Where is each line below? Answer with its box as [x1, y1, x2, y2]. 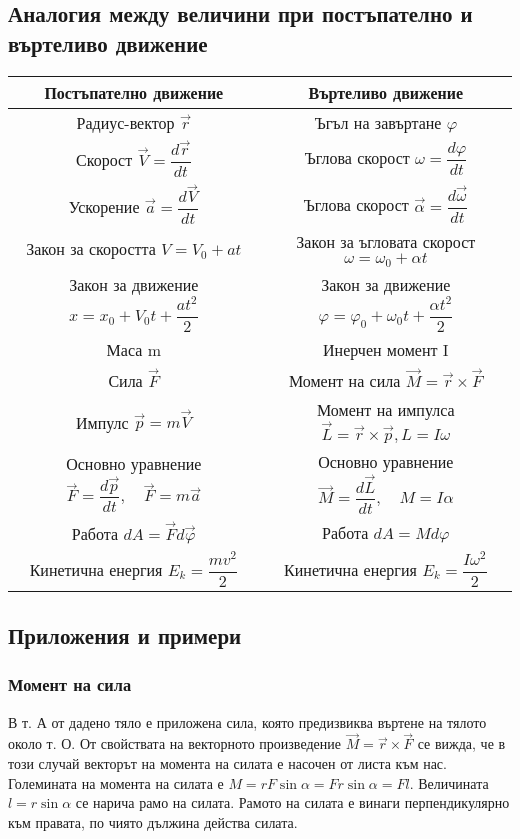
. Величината [409, 772, 489, 793]
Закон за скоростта [26, 237, 156, 261]
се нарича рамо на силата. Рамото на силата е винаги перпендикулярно [75, 792, 510, 813]
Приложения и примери [8, 619, 242, 650]
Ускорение [68, 195, 140, 219]
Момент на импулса [317, 397, 455, 421]
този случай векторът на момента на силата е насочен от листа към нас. [8, 752, 447, 773]
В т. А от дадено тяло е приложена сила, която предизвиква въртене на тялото [8, 711, 487, 732]
